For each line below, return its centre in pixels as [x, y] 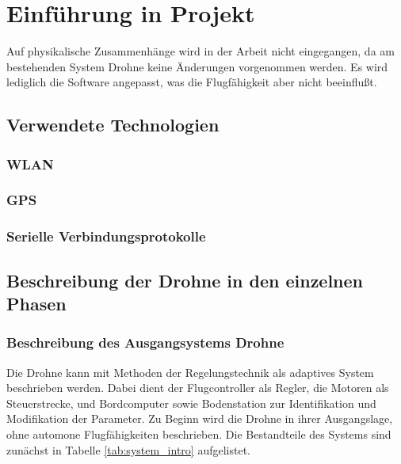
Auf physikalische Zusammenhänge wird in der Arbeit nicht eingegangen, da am [200, 51]
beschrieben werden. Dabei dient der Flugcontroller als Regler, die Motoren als [198, 388]
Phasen [36, 303]
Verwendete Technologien [113, 125]
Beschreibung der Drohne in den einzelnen [185, 280]
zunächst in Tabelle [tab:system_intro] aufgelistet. [128, 449]
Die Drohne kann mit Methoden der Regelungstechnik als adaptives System [190, 372]
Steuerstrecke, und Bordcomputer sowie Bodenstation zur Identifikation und [191, 403]
